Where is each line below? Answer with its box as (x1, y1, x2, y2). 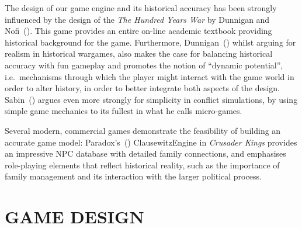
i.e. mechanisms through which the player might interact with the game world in (5, 70, 294, 82)
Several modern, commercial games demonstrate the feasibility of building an (5, 124, 281, 136)
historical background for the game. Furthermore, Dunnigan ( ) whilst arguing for (5, 36, 296, 48)
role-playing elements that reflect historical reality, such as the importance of (5, 158, 280, 171)
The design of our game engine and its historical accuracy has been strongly (5, 2, 277, 13)
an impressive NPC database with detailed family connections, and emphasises (5, 147, 286, 160)
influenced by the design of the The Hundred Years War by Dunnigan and (5, 13, 270, 25)
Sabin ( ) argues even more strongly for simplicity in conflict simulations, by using (5, 93, 298, 105)
